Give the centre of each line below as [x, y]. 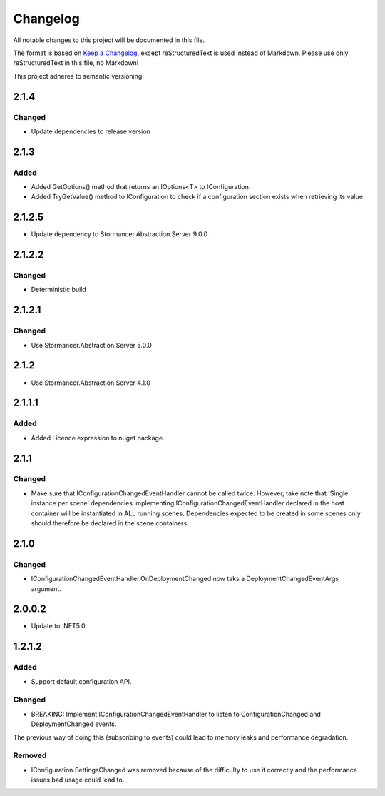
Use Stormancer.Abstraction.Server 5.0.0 [92, 345]
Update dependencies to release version [91, 131]
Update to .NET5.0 [58, 626]
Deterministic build [59, 290]
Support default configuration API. [81, 681]
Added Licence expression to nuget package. [98, 438]
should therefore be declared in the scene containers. [110, 523]
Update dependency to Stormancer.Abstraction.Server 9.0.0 [119, 234]
